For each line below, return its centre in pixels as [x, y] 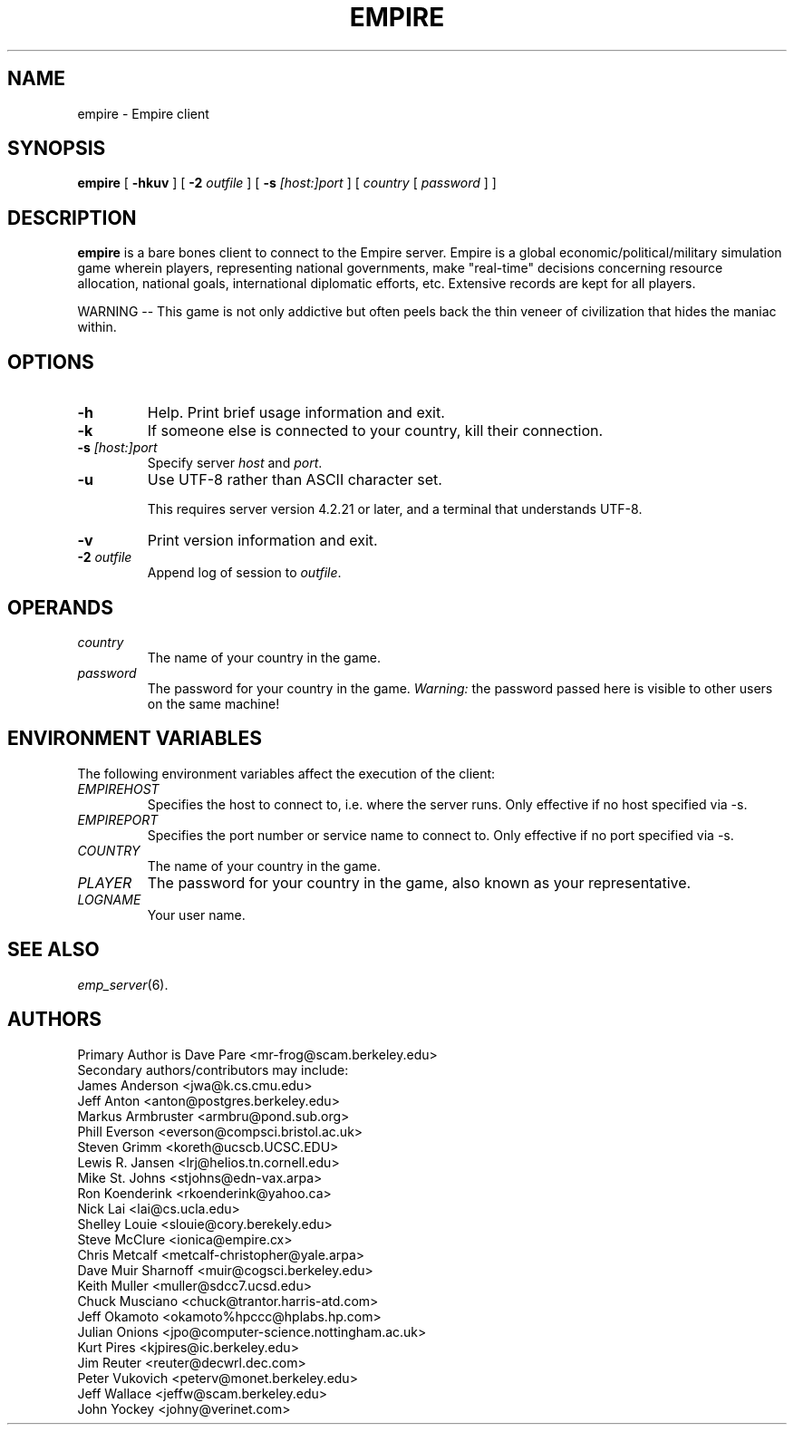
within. [97, 327]
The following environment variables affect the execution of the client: [286, 773]
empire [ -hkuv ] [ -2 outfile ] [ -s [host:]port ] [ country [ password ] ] [287, 183]
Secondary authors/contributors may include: [213, 1069]
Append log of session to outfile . [244, 573]
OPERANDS [60, 607]
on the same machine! [213, 703]
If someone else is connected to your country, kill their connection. [375, 431]
